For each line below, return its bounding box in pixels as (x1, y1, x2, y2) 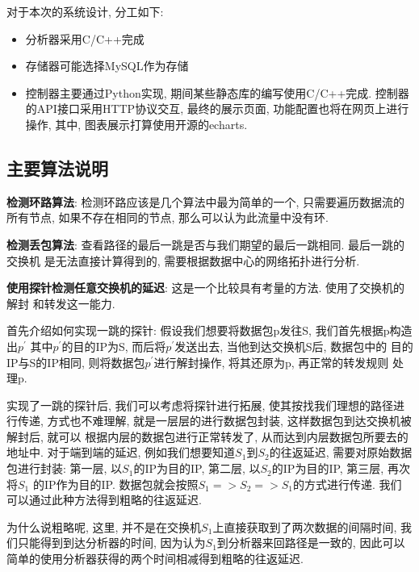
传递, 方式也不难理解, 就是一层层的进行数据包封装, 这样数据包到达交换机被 (17, 412, 412, 429)
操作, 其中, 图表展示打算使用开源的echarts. (25, 115, 248, 132)
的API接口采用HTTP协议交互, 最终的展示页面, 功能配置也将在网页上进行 (25, 100, 409, 117)
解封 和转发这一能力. (6, 294, 115, 311)
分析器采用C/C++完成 (25, 30, 145, 47)
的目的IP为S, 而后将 (61, 337, 166, 354)
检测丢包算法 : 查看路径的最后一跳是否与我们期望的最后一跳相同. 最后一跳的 (6, 236, 405, 253)
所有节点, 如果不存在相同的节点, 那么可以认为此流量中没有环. (6, 209, 329, 226)
